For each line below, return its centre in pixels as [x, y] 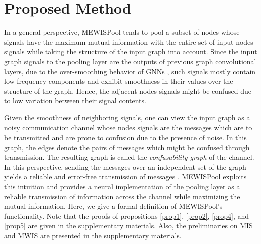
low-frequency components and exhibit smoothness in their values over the [119, 81]
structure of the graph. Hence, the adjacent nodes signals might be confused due [128, 91]
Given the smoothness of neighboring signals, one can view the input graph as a [127, 117]
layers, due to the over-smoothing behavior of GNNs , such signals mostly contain [130, 71]
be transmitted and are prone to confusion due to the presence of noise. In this [125, 137]
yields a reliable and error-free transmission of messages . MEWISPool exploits [125, 176]
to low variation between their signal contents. [75, 101]
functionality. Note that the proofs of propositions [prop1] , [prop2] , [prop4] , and [127, 216]
